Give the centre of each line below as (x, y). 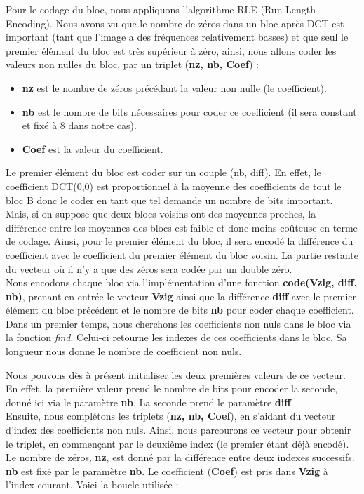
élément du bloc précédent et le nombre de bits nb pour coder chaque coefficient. (180, 310)
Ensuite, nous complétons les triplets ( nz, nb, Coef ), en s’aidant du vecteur (171, 416)
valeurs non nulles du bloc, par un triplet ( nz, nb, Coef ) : (132, 64)
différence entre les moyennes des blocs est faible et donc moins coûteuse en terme (182, 227)
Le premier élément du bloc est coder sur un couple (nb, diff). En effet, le (163, 172)
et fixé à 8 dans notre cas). (79, 125)
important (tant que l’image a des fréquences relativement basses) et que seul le (177, 37)
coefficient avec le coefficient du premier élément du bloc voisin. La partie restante (182, 254)
